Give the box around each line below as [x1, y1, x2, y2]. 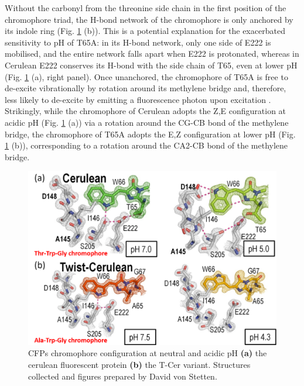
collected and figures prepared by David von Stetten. [28, 370, 217, 382]
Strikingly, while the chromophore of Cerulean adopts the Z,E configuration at [5, 105, 286, 117]
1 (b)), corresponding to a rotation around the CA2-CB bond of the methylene [5, 139, 288, 151]
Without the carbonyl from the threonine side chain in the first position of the [5, 2, 286, 13]
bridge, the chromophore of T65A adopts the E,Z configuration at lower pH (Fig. [5, 127, 296, 140]
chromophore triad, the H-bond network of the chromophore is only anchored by [5, 13, 293, 25]
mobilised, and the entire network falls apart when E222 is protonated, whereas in [5, 47, 299, 60]
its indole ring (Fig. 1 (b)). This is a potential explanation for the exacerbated [5, 25, 285, 37]
